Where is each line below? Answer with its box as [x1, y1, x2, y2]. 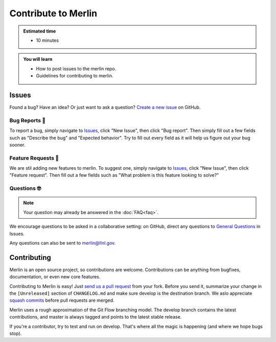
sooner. [9, 142, 26, 148]
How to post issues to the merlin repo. [36, 65, 117, 71]
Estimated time [23, 28, 56, 34]
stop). [9, 330, 22, 336]
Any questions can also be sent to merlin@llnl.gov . [9, 240, 116, 246]
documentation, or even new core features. [9, 274, 101, 280]
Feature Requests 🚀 [9, 154, 59, 162]
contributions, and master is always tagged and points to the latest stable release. [9, 314, 182, 320]
